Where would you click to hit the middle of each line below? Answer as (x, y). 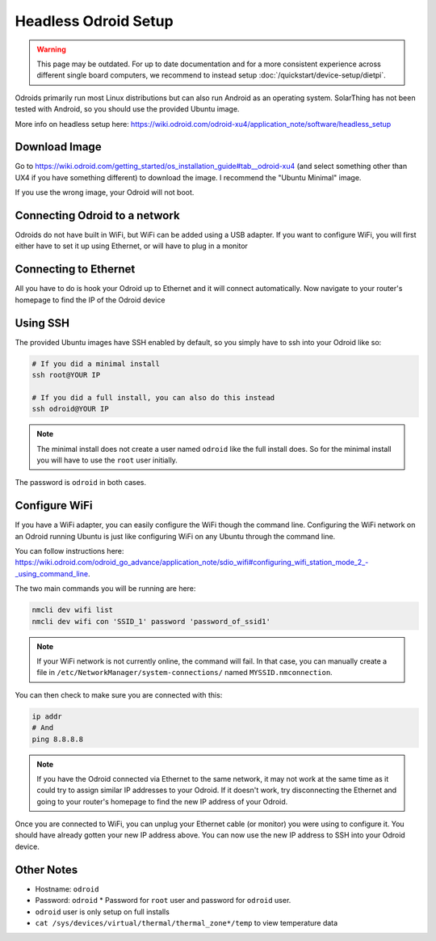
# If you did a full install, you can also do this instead (153, 397)
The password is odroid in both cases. (81, 483)
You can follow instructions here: (69, 551)
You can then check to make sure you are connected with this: (119, 694)
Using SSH (42, 323)
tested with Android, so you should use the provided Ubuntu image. (127, 109)
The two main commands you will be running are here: (105, 589)
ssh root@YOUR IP (66, 375)
